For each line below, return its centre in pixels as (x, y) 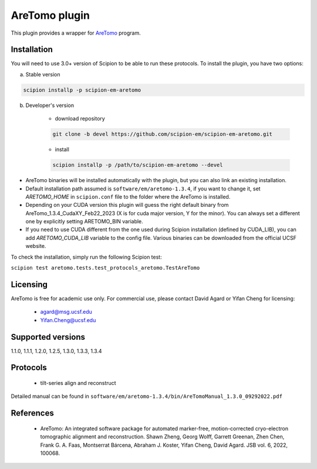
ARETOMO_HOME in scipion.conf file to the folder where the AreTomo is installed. (128, 196)
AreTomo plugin (50, 15)
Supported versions (48, 337)
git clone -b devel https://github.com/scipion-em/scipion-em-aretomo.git (163, 134)
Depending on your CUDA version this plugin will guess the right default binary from (127, 205)
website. (36, 246)
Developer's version (50, 105)
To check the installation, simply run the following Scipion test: (86, 257)
